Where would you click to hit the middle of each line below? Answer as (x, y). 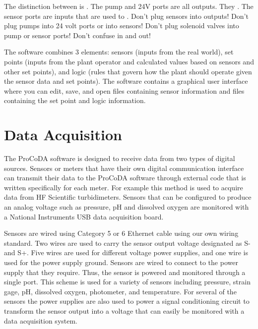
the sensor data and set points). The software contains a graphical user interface (126, 81)
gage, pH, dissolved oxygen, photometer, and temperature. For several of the (120, 291)
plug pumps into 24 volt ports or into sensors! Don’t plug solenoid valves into (122, 26)
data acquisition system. (41, 320)
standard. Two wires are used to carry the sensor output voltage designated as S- (127, 243)
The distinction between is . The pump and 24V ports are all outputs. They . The (129, 6)
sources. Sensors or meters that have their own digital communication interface (124, 168)
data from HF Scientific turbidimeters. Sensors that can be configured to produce (128, 197)
